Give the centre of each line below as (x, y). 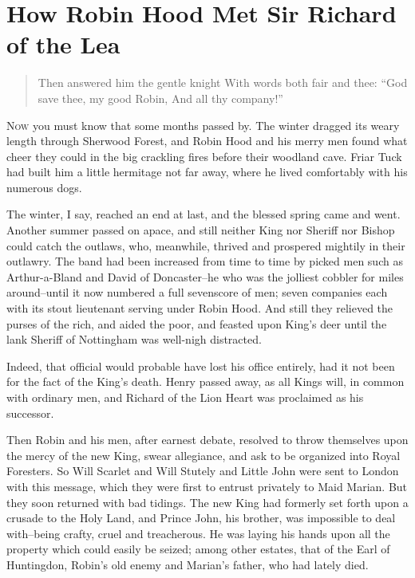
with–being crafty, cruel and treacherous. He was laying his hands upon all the (198, 533)
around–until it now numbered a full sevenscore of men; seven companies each (197, 292)
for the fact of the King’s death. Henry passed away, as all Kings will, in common (206, 381)
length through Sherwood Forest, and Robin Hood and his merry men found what (207, 141)
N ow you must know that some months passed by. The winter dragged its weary (203, 125)
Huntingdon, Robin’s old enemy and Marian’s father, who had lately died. (188, 564)
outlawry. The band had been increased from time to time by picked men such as (205, 261)
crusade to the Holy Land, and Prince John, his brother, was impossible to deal (201, 518)
